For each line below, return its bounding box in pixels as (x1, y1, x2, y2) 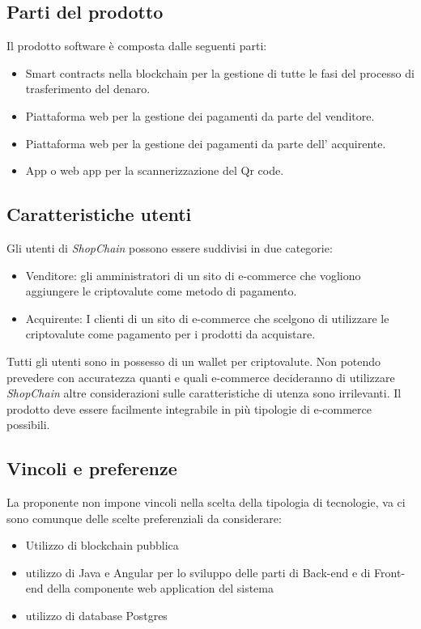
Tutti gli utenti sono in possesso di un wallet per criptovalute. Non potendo (6, 352, 381, 369)
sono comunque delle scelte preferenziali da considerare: (6, 509, 282, 526)
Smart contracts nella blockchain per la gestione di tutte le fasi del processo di (25, 64, 415, 81)
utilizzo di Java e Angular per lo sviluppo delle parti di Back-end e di (25, 563, 371, 580)
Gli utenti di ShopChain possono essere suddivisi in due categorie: (6, 239, 333, 256)
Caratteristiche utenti (6, 202, 192, 227)
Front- (374, 563, 406, 580)
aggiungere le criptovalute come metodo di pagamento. (25, 283, 297, 300)
